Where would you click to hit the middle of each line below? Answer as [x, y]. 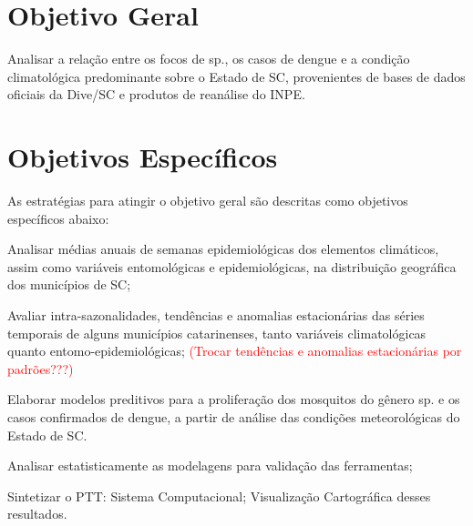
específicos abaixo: [58, 218]
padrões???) [41, 368]
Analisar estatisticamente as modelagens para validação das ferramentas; [210, 465]
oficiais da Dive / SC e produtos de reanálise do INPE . [156, 94]
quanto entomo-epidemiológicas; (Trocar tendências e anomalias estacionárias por [235, 351]
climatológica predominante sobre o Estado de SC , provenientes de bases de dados [236, 76]
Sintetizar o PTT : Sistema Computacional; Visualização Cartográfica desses [219, 496]
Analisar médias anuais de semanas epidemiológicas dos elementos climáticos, [223, 249]
